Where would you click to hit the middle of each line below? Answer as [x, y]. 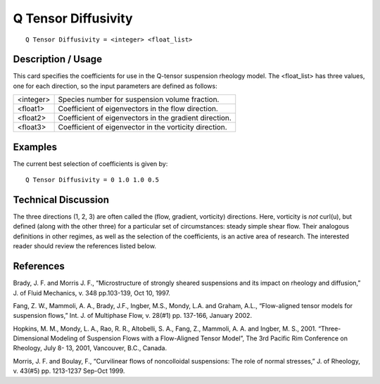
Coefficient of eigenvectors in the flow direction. [138, 109]
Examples [35, 147]
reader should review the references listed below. [84, 246]
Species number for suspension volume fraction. [139, 100]
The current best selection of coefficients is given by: [90, 164]
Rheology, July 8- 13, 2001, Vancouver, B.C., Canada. [90, 348]
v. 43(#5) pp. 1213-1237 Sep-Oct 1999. [69, 371]
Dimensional [31, 338]
